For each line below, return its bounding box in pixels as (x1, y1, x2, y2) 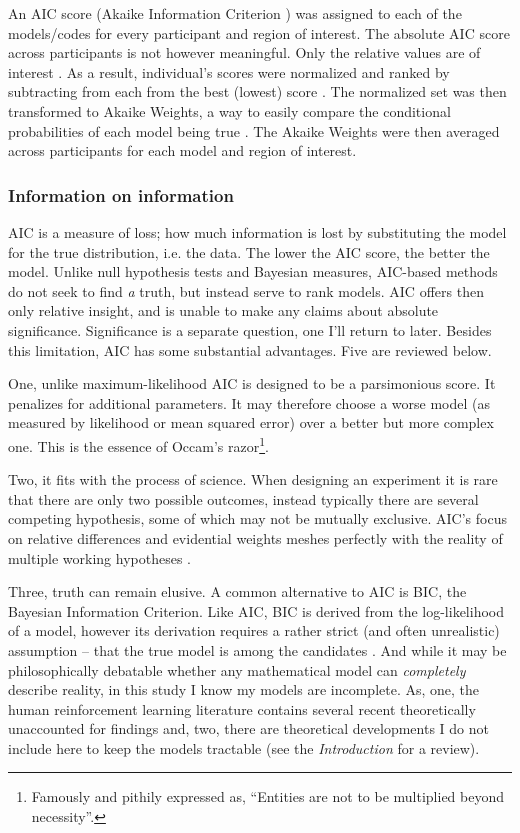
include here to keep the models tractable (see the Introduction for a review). (8, 737, 480, 758)
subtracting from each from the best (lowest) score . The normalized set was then (8, 81, 507, 102)
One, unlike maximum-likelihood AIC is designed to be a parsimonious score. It (8, 373, 496, 394)
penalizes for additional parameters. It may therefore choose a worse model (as (8, 392, 491, 413)
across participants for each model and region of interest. (8, 140, 357, 161)
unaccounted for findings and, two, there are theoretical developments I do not (8, 718, 489, 739)
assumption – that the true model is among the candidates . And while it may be (8, 639, 507, 660)
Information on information (8, 182, 234, 207)
